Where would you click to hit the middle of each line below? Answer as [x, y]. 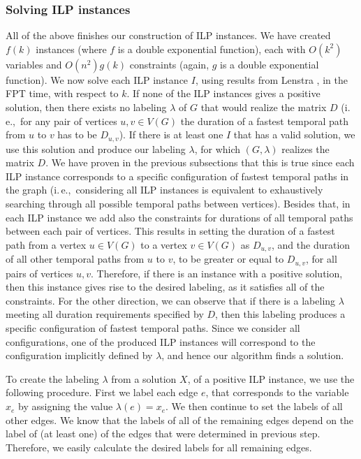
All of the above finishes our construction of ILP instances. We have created [168, 35]
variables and [34, 64]
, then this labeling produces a [280, 314]
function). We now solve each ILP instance [97, 79]
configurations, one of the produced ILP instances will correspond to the [161, 341]
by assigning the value [66, 406]
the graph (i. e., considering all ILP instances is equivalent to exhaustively [164, 190]
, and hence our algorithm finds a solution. [253, 355]
